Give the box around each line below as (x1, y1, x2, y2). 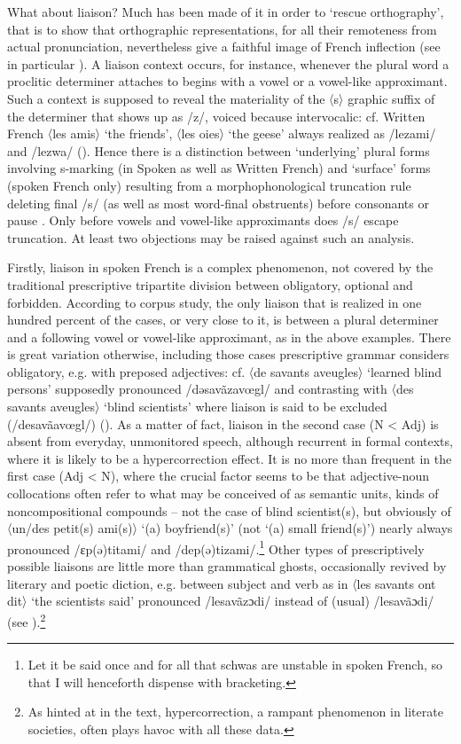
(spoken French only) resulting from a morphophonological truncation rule (7, 176, 411, 194)
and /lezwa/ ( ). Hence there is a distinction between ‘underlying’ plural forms (7, 141, 430, 160)
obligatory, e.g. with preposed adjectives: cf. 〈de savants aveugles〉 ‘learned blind (7, 362, 442, 380)
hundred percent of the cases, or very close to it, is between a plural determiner (7, 310, 439, 329)
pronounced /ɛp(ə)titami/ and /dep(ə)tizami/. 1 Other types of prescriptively (7, 536, 425, 558)
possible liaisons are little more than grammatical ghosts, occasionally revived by (7, 557, 447, 576)
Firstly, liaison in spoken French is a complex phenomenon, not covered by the (7, 258, 434, 277)
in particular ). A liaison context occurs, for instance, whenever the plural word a (7, 54, 449, 73)
